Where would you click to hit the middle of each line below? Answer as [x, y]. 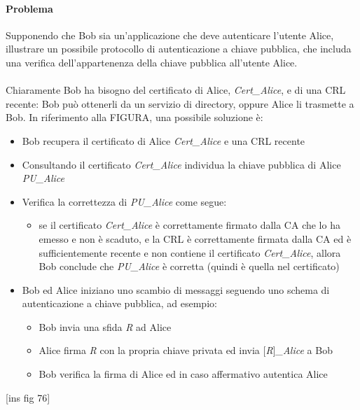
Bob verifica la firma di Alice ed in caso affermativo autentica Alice [183, 374]
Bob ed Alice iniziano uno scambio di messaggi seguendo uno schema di [176, 289]
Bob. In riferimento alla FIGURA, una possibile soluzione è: [134, 117]
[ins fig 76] [28, 397]
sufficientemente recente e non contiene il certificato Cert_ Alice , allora [190, 252]
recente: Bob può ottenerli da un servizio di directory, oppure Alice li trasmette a [180, 103]
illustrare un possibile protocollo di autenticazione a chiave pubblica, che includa [179, 49]
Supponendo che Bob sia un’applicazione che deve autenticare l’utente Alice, [170, 35]
